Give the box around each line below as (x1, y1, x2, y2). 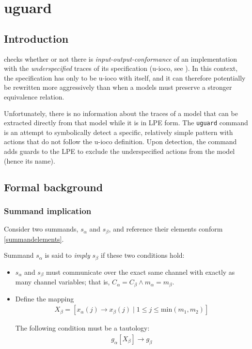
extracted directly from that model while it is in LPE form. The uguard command (4, 117, 248, 128)
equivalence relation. (4, 91, 64, 101)
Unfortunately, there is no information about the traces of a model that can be (4, 108, 238, 118)
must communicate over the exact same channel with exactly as (46, 266, 235, 277)
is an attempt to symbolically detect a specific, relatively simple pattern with (4, 127, 233, 137)
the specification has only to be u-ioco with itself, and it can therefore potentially (4, 72, 246, 83)
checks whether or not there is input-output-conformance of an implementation (4, 53, 237, 64)
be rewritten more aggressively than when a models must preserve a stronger (4, 82, 232, 92)
